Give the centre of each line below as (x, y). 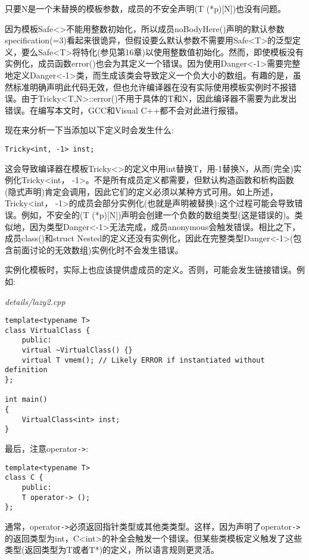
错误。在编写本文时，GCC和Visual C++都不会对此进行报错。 (124, 110)
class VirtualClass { (48, 330)
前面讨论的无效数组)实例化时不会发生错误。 (98, 249)
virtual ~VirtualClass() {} (77, 350)
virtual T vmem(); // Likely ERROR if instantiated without (143, 360)
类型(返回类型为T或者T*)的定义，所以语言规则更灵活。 (112, 550)
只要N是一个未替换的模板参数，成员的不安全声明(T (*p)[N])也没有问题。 (146, 8)
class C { (24, 478)
